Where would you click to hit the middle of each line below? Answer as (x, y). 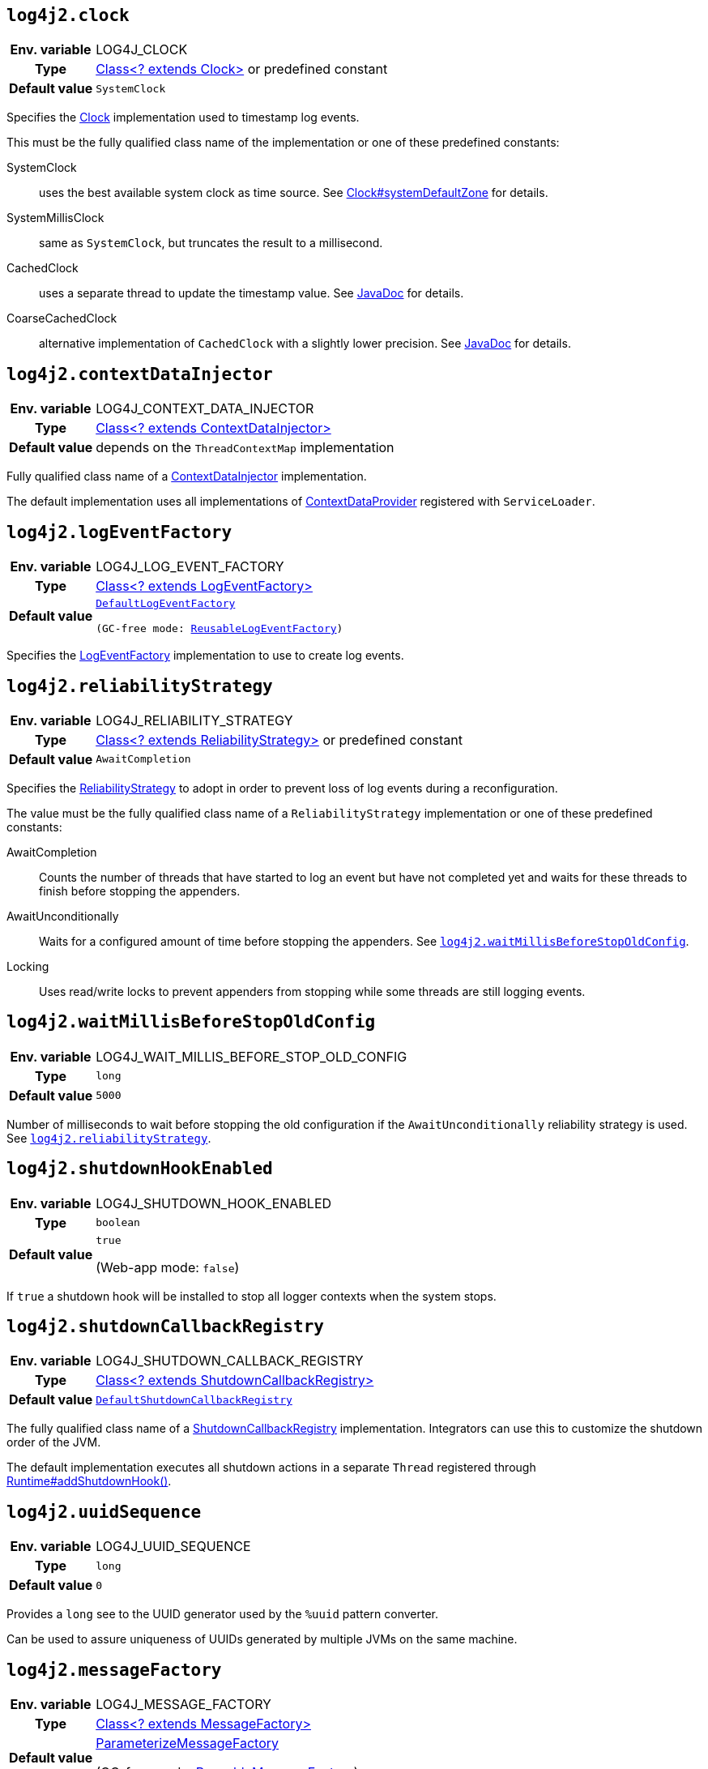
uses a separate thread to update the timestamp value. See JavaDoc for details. (252, 293)
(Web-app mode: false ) (168, 1267)
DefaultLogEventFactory (166, 604)
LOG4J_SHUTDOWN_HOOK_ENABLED (214, 1203)
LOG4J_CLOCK (142, 50)
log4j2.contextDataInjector (140, 374)
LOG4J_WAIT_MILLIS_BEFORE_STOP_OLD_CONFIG (252, 1056)
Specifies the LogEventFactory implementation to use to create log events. (205, 656)
